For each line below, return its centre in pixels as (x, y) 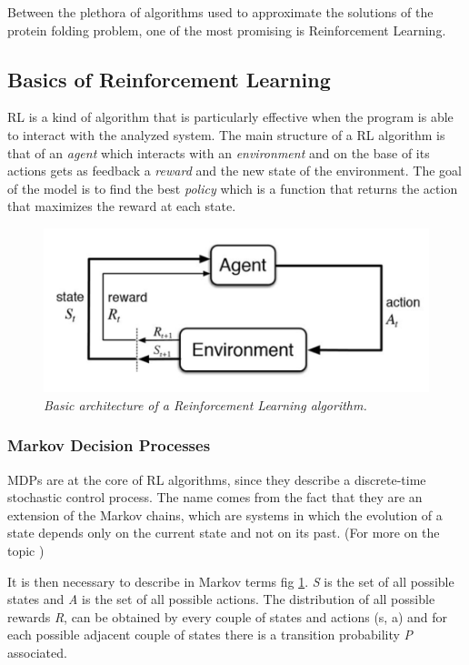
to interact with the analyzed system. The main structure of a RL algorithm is (226, 134)
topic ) (26, 551)
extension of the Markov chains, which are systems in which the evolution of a (225, 514)
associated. (37, 652)
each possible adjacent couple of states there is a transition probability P (210, 635)
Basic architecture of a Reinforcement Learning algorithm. (205, 404)
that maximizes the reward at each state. (122, 206)
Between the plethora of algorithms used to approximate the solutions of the (220, 12)
